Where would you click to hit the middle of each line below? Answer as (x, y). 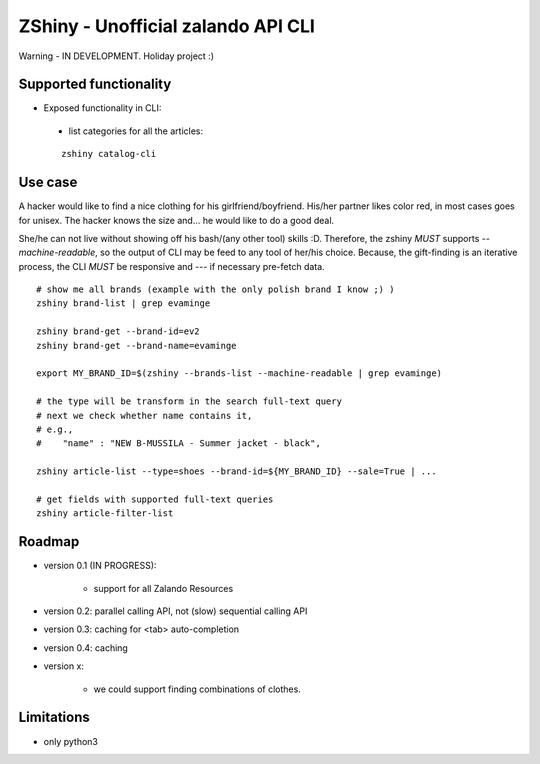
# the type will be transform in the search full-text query (189, 401)
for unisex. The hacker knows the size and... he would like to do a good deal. (176, 220)
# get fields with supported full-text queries (155, 499)
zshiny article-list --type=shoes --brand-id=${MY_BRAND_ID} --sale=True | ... (236, 471)
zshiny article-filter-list (105, 513)
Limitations (54, 717)
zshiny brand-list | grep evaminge (123, 303)
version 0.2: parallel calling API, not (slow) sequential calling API (175, 611)
